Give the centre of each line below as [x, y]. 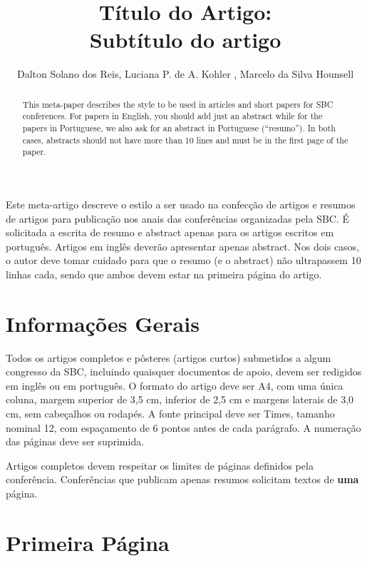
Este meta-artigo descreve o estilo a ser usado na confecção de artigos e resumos [181, 204]
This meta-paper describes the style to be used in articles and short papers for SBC [178, 104]
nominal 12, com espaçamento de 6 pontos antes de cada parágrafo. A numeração [183, 427]
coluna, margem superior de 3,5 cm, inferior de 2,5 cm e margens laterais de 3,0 [180, 399]
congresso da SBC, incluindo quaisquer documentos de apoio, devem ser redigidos [184, 372]
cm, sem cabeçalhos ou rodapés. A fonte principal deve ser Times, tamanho [170, 414]
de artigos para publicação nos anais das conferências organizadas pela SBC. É [178, 218]
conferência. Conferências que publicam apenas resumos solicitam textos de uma [182, 479]
